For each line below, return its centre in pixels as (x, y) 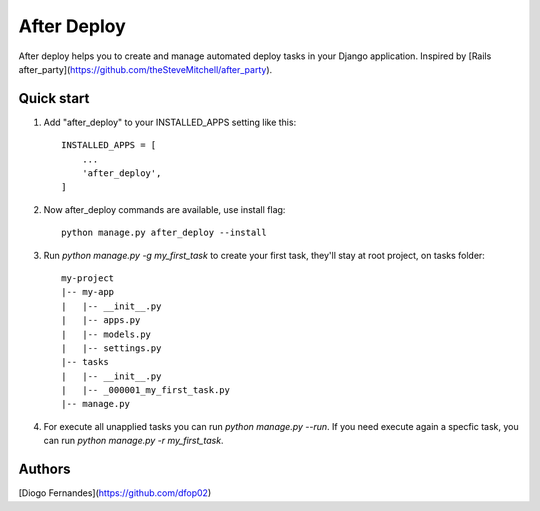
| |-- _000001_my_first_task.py (145, 390)
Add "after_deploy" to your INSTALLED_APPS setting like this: (170, 122)
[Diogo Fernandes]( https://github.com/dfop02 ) (115, 493)
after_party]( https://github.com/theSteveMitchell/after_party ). (145, 69)
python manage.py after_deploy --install (164, 233)
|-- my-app (88, 292)
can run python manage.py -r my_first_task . (133, 441)
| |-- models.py (106, 334)
